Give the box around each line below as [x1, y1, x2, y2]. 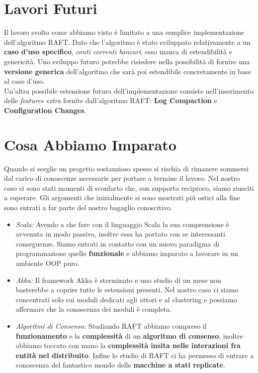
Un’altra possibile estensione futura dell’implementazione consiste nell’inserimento [4, 85, 254, 96]
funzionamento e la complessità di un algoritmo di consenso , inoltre [15, 330, 243, 341]
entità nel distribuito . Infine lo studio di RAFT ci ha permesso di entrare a [15, 350, 254, 360]
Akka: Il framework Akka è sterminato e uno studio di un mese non [15, 274, 221, 285]
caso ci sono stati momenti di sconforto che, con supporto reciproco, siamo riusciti [4, 182, 254, 193]
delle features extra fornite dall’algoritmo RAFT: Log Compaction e [4, 95, 217, 106]
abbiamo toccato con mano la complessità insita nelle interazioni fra [15, 340, 241, 351]
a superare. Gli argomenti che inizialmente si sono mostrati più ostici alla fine [4, 192, 241, 203]
